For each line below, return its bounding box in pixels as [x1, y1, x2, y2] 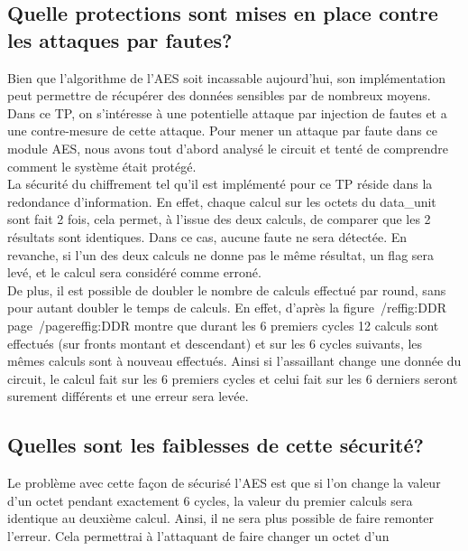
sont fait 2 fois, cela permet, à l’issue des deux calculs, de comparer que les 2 [7, 210, 431, 229]
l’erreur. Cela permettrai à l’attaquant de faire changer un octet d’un [7, 526, 390, 545]
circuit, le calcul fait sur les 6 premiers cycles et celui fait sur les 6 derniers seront [7, 369, 458, 388]
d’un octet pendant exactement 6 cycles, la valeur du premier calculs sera [7, 490, 413, 509]
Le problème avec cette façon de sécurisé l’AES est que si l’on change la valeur [7, 473, 441, 492]
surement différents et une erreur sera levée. [7, 387, 249, 406]
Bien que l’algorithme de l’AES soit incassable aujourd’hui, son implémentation [7, 68, 446, 87]
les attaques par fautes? [7, 25, 233, 53]
